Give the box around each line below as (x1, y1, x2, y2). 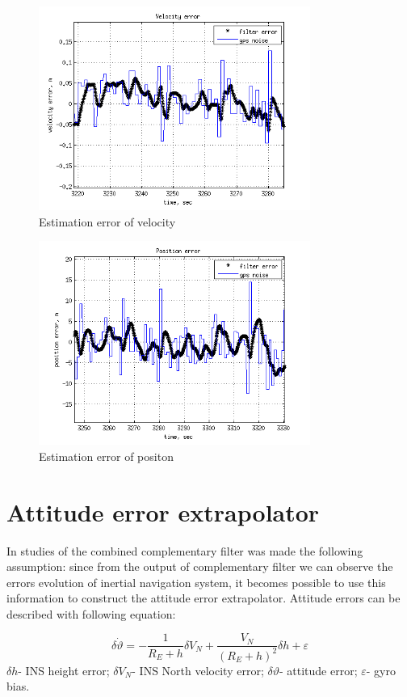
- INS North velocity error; (132, 661, 264, 678)
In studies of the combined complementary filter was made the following (6, 542, 363, 559)
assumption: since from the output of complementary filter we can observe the (6, 558, 393, 575)
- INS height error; (18, 661, 110, 678)
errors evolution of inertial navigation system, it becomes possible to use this (6, 573, 386, 590)
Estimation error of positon (39, 447, 174, 464)
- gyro (366, 661, 396, 678)
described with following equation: (6, 605, 176, 622)
